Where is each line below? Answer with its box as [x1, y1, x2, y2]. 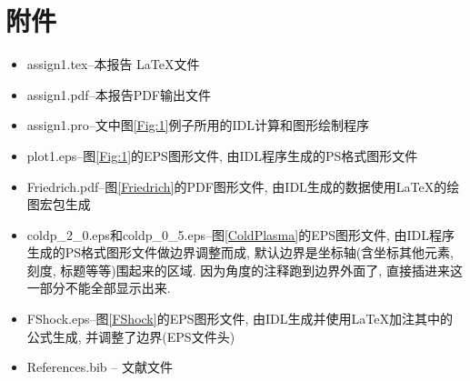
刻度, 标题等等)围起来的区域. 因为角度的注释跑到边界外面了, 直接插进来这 [26, 260, 463, 279]
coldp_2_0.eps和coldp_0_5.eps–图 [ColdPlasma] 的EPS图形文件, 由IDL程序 [26, 225, 455, 244]
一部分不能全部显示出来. [26, 278, 171, 297]
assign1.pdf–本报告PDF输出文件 [26, 85, 212, 104]
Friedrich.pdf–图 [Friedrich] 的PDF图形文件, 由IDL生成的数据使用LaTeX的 [26, 176, 447, 196]
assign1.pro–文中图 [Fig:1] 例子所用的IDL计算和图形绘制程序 [26, 115, 369, 135]
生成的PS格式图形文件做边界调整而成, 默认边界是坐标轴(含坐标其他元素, [26, 243, 455, 262]
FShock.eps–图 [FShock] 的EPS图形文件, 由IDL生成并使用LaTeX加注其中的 [26, 309, 453, 328]
